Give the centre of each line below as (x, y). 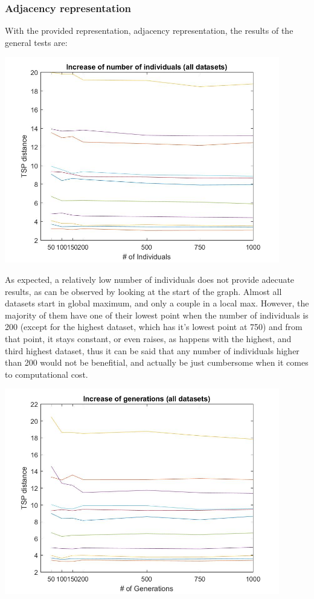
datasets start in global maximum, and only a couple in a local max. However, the (157, 303)
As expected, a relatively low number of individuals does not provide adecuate (150, 280)
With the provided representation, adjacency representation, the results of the (149, 31)
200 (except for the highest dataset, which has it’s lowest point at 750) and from (154, 327)
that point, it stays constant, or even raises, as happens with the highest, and (148, 338)
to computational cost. (46, 374)
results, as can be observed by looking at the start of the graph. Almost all (143, 291)
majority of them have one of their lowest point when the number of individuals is (157, 315)
